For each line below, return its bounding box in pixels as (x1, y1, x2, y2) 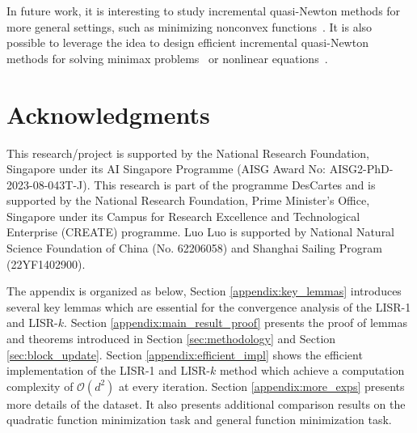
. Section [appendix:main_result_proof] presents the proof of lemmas (64, 314, 407, 331)
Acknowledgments (6, 97, 210, 130)
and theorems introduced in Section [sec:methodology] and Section (6, 330, 336, 347)
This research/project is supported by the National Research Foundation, (6, 144, 369, 161)
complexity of (6, 377, 74, 394)
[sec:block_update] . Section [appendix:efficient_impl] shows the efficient (6, 346, 363, 363)
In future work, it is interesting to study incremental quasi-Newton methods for (6, 2, 401, 19)
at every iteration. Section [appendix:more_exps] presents (119, 377, 405, 394)
